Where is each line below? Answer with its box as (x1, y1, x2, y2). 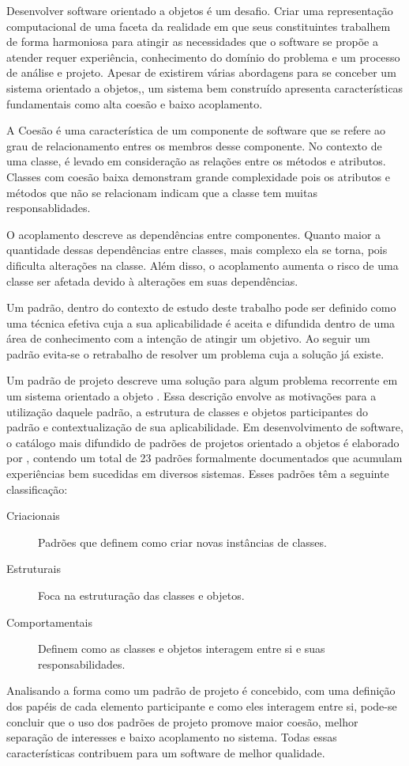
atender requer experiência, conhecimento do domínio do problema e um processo (6, 48, 400, 65)
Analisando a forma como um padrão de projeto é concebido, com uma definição (6, 682, 396, 699)
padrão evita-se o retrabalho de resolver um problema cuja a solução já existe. (6, 345, 385, 362)
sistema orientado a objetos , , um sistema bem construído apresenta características (6, 79, 403, 96)
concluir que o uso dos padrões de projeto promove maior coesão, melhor (6, 713, 358, 730)
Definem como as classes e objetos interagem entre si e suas (38, 640, 325, 657)
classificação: (6, 480, 68, 497)
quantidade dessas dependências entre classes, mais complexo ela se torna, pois (6, 241, 388, 258)
